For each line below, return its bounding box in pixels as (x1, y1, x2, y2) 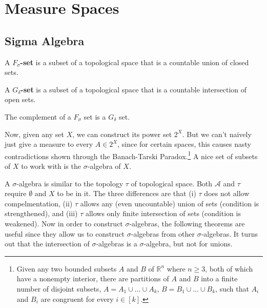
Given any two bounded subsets (16, 263, 117, 274)
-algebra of (87, 160, 121, 171)
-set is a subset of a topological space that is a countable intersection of (20, 84, 247, 94)
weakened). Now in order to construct (5, 218, 123, 228)
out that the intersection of (5, 238, 90, 249)
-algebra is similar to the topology (16, 178, 124, 188)
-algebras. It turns (201, 228, 258, 239)
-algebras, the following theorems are (129, 218, 245, 228)
